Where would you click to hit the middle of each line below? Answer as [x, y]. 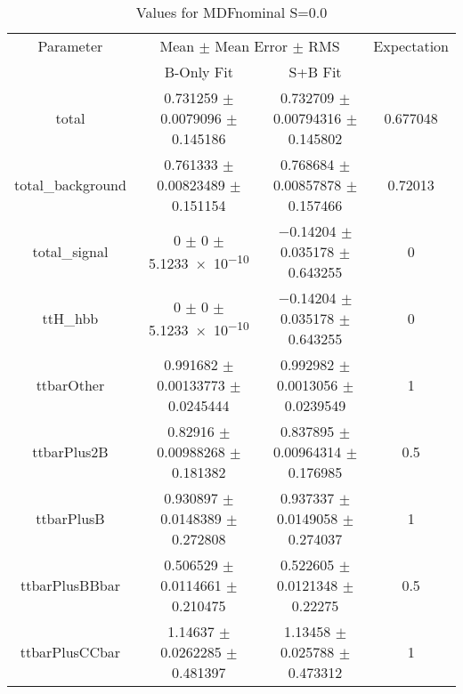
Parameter [70, 46]
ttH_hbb [70, 318]
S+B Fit [315, 72]
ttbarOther [70, 385]
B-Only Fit [199, 72]
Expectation [411, 46]
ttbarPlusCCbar [70, 652]
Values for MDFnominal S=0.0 [231, 12]
